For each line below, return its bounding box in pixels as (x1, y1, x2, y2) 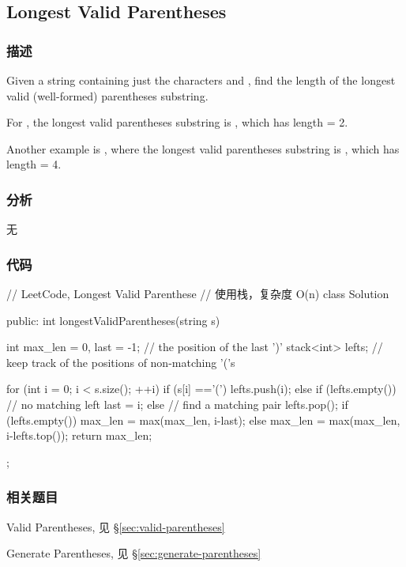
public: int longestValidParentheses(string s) (6, 312, 220, 328)
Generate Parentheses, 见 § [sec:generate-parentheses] (6, 545, 261, 561)
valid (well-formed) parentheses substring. (6, 87, 209, 104)
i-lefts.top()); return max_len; (6, 427, 152, 444)
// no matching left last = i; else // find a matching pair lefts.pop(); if (6, 395, 348, 412)
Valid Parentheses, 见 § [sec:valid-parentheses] (6, 518, 225, 535)
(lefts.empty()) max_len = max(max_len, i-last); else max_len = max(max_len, (6, 411, 400, 428)
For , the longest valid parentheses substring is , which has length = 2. (6, 114, 348, 130)
